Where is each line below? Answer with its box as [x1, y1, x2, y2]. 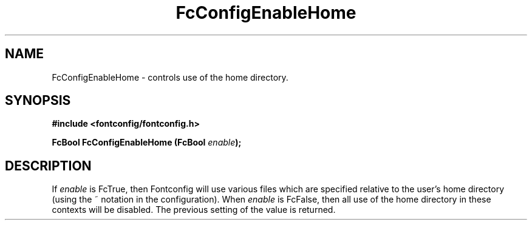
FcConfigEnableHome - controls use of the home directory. [52, 72, 288, 82]
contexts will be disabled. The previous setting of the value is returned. [52, 204, 336, 215]
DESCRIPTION [5, 158, 92, 173]
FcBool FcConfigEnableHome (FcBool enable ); [52, 137, 242, 148]
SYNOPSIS [5, 93, 71, 109]
